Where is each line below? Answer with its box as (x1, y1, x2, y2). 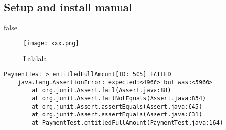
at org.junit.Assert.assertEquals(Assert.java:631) (32, 111, 203, 118)
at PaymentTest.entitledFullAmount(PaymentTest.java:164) (32, 119, 224, 126)
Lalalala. (23, 53, 49, 64)
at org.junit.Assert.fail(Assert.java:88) (32, 87, 171, 94)
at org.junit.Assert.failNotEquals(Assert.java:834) (32, 95, 206, 102)
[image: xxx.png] (23, 39, 79, 47)
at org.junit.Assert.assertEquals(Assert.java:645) (32, 103, 203, 110)
